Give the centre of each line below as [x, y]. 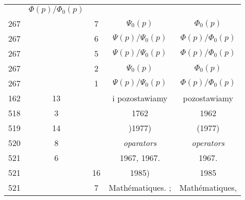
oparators [140, 143]
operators [208, 143]
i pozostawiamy [140, 98]
